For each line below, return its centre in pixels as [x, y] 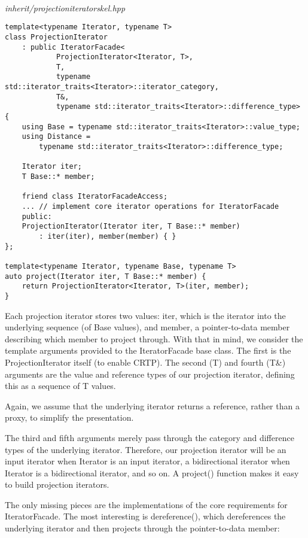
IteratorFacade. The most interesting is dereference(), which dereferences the [145, 516]
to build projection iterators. [57, 484]
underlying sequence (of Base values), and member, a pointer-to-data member [147, 327]
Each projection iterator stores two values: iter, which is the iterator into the [145, 315]
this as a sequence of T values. [60, 386]
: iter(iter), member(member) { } [108, 236]
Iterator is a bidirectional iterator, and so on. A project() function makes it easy [152, 472]
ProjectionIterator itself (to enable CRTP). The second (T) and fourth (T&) [145, 362]
